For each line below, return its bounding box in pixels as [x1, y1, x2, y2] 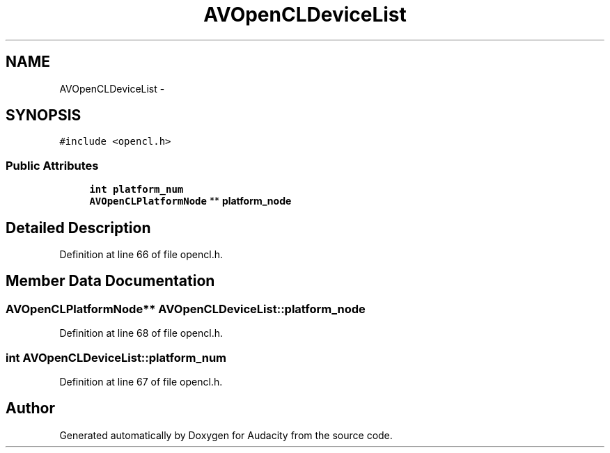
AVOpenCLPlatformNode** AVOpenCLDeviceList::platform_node [6, 301, 366, 316]
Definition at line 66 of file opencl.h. [59, 248, 224, 261]
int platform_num [89, 184, 184, 196]
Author [6, 399, 55, 418]
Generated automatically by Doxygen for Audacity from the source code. [59, 429, 393, 441]
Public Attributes [6, 158, 99, 173]
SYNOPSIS [6, 106, 81, 125]
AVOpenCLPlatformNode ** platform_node [89, 195, 292, 207]
